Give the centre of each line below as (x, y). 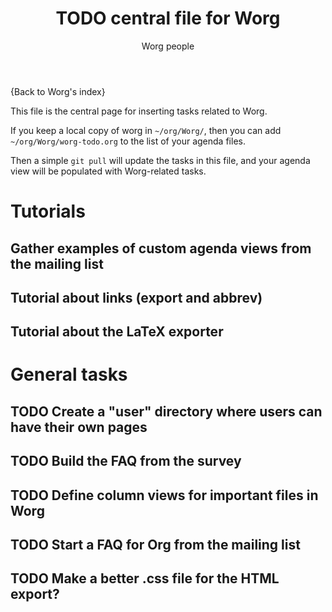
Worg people (168, 46)
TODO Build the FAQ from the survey (126, 461)
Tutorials (48, 211)
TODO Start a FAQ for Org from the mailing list (155, 545)
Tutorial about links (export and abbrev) (136, 297)
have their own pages (79, 427)
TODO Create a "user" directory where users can (166, 411)
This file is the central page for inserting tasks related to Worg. (139, 111)
